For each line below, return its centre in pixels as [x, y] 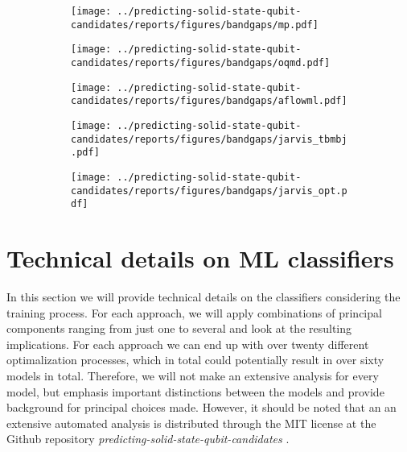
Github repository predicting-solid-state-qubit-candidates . [148, 439]
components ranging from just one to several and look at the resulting [179, 328]
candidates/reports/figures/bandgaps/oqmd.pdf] [201, 62]
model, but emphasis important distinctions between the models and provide [195, 391]
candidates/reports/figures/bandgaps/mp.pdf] [195, 25]
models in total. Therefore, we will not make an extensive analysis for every [193, 375]
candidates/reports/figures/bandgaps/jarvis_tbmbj [209, 139]
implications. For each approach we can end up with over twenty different [188, 344]
